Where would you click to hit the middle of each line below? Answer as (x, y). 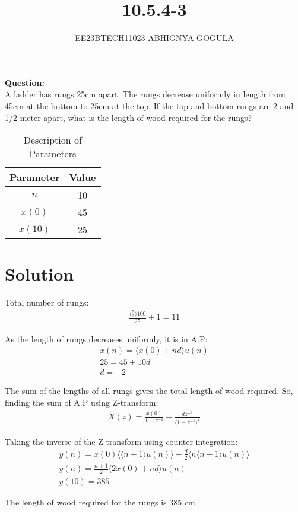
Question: (25, 82)
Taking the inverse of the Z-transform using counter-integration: (121, 441)
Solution (39, 274)
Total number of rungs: (47, 302)
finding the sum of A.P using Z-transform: (82, 402)
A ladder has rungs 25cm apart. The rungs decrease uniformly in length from (145, 94)
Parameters (53, 154)
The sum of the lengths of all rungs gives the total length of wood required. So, (149, 391)
